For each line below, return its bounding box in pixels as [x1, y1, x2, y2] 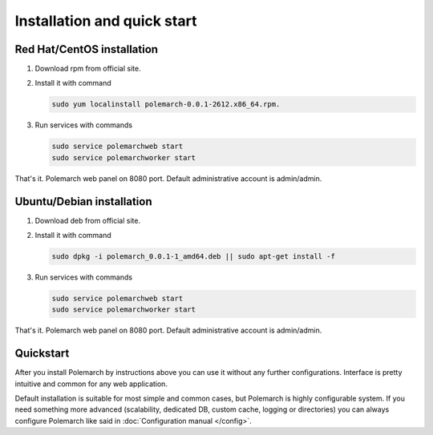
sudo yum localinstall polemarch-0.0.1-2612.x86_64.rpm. [51, 100, 281, 109]
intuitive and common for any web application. [14, 379, 168, 389]
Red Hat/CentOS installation [14, 42, 159, 56]
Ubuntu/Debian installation [14, 195, 152, 208]
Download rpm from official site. [34, 64, 141, 74]
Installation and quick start [14, 12, 197, 30]
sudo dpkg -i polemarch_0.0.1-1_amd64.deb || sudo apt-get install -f [51, 252, 336, 261]
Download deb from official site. [34, 215, 140, 225]
